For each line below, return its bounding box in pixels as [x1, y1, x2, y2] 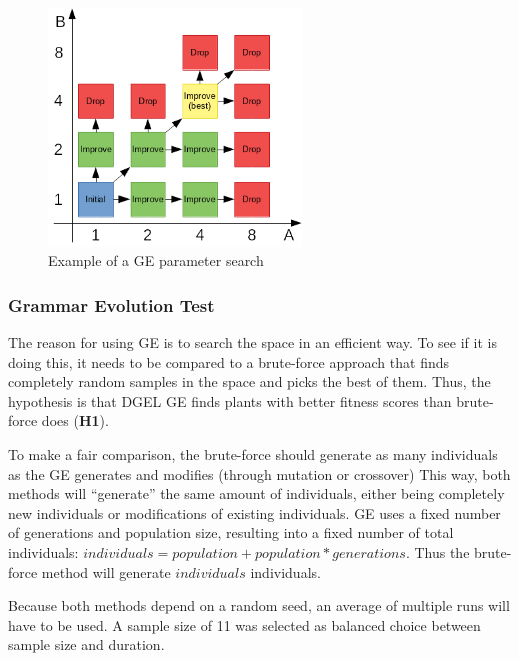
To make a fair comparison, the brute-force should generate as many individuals [8, 443, 498, 464]
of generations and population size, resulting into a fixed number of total [8, 522, 454, 543]
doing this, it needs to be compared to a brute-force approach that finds [8, 351, 450, 372]
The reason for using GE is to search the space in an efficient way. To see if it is [8, 332, 497, 353]
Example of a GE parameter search [48, 250, 264, 271]
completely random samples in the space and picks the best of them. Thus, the [8, 371, 491, 392]
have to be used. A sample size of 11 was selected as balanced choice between [8, 614, 481, 635]
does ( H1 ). [41, 410, 109, 431]
